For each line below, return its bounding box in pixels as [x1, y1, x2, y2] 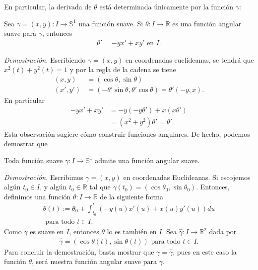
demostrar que [4, 138, 48, 149]
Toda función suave [4, 155, 63, 165]
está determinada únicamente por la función [99, 1, 234, 11]
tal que [89, 181, 111, 192]
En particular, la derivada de [4, 1, 92, 11]
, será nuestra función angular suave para [31, 256, 157, 267]
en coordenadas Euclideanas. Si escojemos [123, 172, 251, 182]
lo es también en [107, 226, 157, 237]
